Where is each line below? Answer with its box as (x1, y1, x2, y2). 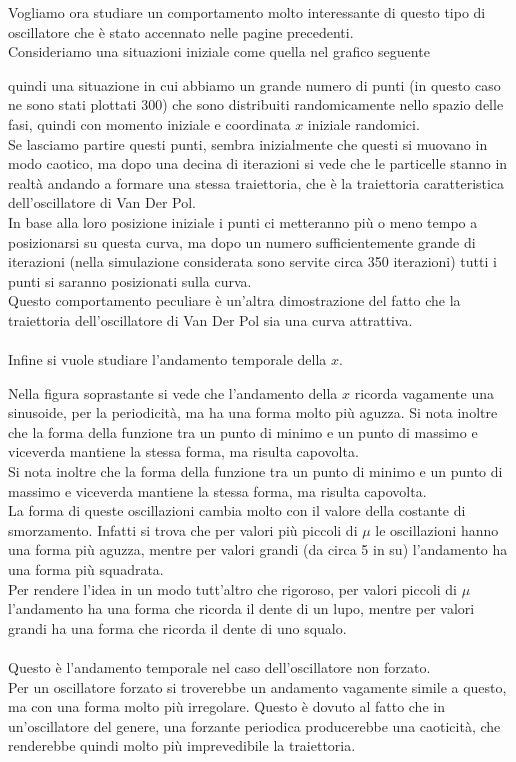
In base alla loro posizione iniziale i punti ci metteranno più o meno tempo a (8, 211, 478, 232)
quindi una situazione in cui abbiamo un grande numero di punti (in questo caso (8, 74, 501, 95)
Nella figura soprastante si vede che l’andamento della (8, 382, 338, 403)
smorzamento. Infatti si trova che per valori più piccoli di (8, 519, 358, 540)
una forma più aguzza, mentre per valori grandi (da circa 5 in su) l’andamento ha (8, 539, 508, 560)
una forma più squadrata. (8, 559, 164, 580)
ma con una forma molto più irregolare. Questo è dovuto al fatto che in (8, 696, 445, 717)
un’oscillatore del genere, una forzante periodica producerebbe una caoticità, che (8, 715, 501, 736)
